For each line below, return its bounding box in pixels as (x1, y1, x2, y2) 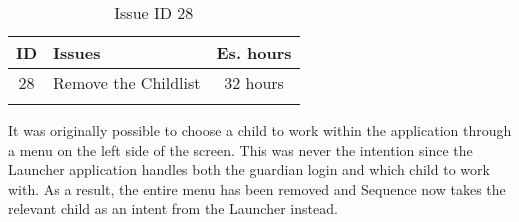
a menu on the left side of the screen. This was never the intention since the (8, 139, 473, 160)
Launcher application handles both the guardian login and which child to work (8, 159, 490, 180)
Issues (53, 41, 101, 64)
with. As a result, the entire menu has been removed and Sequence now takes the (8, 178, 506, 199)
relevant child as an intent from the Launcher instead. (8, 198, 338, 219)
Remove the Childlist (53, 71, 201, 94)
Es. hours (216, 41, 292, 64)
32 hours (224, 71, 284, 94)
